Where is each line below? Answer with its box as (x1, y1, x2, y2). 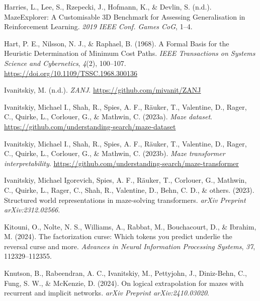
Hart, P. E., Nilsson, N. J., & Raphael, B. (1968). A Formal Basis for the (4, 38, 229, 48)
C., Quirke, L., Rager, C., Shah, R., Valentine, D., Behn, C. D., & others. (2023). (4, 184, 254, 195)
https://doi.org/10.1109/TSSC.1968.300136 (4, 67, 137, 78)
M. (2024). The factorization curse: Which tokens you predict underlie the (4, 231, 232, 242)
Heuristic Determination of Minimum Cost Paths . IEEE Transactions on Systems (4, 48, 255, 58)
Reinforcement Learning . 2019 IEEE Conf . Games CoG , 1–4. (4, 21, 193, 32)
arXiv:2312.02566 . (4, 204, 60, 215)
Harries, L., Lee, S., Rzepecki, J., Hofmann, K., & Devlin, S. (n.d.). (4, 2, 212, 12)
